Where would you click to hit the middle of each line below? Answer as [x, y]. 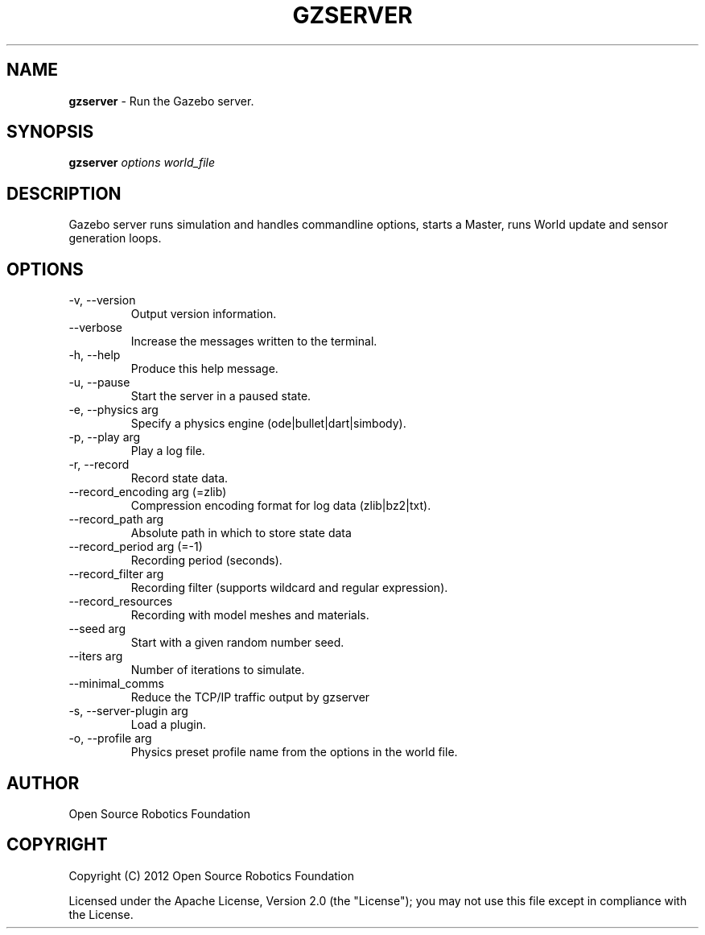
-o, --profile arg [110, 738]
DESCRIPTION [64, 193]
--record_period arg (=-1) [136, 547]
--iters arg [96, 656]
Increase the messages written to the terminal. [254, 341]
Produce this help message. [204, 369]
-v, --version [102, 300]
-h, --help [95, 355]
